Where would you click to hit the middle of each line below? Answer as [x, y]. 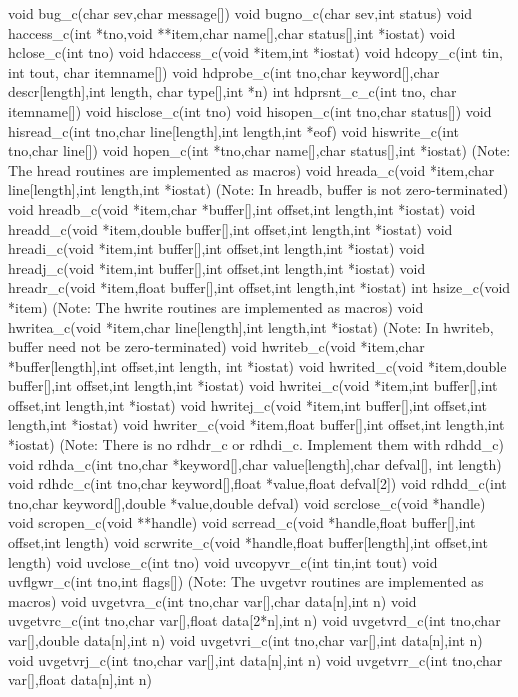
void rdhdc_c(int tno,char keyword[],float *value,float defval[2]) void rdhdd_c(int [257, 483]
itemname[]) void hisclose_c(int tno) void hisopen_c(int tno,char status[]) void [250, 110]
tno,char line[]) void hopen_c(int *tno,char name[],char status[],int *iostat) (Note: [259, 150]
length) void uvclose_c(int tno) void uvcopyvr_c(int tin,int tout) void [223, 561]
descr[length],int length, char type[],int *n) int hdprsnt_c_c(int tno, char [232, 91]
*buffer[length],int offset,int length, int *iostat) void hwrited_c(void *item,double [257, 365]
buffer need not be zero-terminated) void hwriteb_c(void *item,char [216, 346]
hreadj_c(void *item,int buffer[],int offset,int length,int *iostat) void [217, 267]
